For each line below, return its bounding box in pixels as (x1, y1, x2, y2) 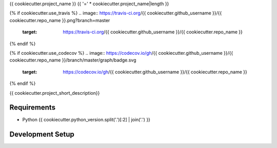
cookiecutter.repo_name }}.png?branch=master (9, 17, 110, 23)
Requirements (9, 103, 56, 112)
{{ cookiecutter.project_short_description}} (9, 90, 100, 96)
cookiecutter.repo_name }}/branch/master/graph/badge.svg (9, 57, 136, 64)
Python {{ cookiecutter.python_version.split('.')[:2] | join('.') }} (22, 117, 151, 123)
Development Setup (9, 130, 74, 139)
